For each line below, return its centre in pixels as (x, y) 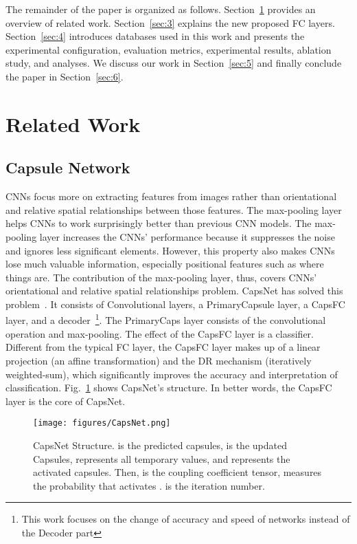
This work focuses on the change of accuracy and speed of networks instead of (186, 519)
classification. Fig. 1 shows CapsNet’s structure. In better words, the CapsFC (169, 388)
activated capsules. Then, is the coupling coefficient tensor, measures (177, 472)
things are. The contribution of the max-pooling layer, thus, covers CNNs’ (161, 277)
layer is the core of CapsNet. (66, 401)
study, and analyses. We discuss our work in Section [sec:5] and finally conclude (174, 63)
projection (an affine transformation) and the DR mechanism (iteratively (159, 360)
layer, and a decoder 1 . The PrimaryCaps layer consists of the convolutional (166, 319)
